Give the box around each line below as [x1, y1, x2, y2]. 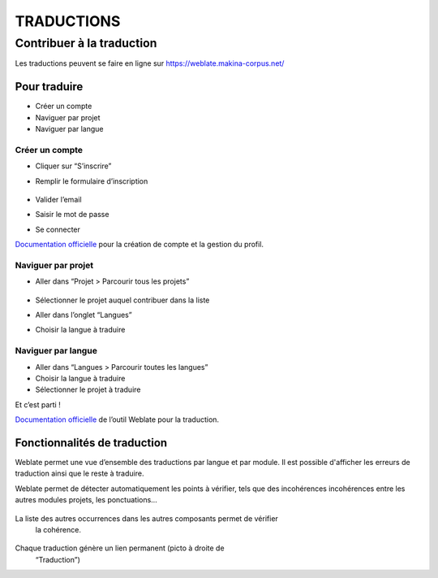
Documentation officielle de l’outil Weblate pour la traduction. [15, 415, 219, 424]
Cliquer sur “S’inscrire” [35, 161, 112, 171]
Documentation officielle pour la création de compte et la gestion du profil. [15, 240, 264, 250]
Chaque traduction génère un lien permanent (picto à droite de [15, 543, 225, 553]
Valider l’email [35, 195, 82, 204]
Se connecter [35, 224, 81, 234]
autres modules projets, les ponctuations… [15, 495, 157, 505]
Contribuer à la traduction [15, 36, 157, 50]
